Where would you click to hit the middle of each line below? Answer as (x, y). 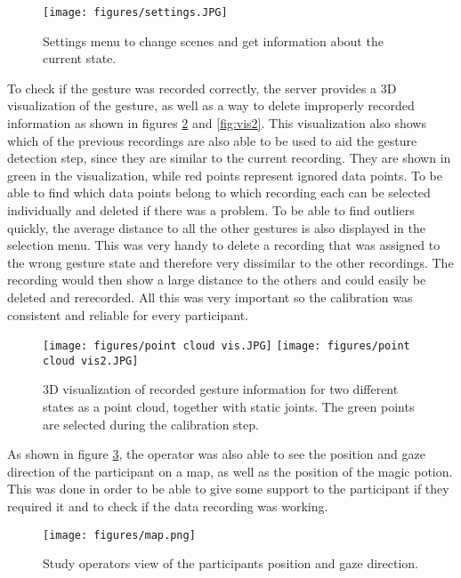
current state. (80, 58)
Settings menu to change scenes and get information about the (213, 40)
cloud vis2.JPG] (91, 361)
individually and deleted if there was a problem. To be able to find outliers (211, 210)
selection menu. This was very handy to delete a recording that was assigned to (224, 245)
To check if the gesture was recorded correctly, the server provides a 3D (202, 88)
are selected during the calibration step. (151, 424)
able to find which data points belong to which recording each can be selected (219, 193)
